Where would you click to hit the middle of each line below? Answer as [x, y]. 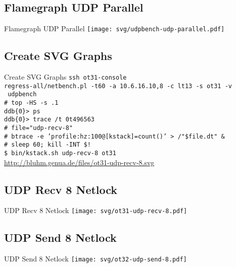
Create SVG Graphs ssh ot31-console [65, 77]
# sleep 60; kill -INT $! [48, 145]
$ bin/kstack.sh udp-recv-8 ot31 [60, 153]
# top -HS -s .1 [31, 103]
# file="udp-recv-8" [39, 128]
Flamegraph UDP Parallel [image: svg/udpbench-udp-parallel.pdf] [114, 28]
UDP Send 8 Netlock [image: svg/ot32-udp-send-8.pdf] [96, 259]
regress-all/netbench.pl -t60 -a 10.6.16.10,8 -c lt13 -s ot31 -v [118, 86]
